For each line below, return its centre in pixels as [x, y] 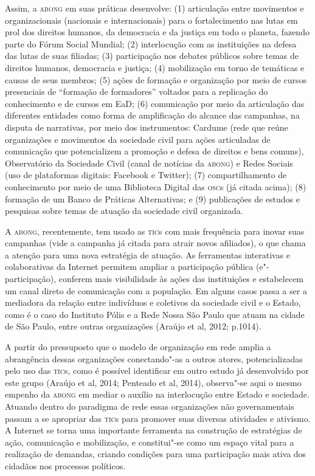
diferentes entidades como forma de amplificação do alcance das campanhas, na [152, 115]
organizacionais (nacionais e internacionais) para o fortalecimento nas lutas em [151, 20]
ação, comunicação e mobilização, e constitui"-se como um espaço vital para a [150, 442]
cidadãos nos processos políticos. [65, 465]
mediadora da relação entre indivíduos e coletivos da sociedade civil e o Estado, [153, 302]
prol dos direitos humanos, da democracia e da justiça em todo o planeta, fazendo [157, 32]
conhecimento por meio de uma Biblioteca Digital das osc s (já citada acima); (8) [156, 186]
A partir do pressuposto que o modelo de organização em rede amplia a [138, 347]
